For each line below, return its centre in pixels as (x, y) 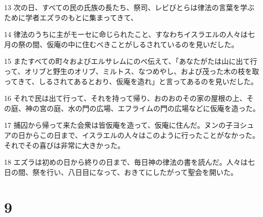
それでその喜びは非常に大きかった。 (64, 145)
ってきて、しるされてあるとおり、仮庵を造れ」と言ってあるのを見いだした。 (131, 81)
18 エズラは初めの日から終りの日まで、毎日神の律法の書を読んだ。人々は (126, 162)
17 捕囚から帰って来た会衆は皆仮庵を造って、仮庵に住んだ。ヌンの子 (119, 125)
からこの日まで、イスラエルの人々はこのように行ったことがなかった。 (142, 135)
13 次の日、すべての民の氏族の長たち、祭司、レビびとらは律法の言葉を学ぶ (129, 7)
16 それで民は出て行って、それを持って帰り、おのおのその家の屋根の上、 (125, 98)
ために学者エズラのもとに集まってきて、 (71, 17)
